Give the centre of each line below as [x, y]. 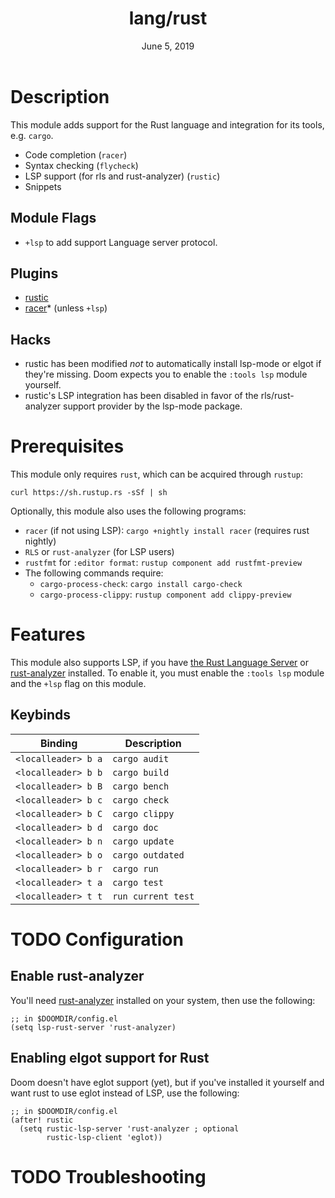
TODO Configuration [97, 939]
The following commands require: [94, 573]
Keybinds [41, 715]
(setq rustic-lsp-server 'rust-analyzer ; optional [129, 1128]
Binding [58, 743]
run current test [153, 896]
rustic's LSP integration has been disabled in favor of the [141, 396]
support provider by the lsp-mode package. [153, 406]
